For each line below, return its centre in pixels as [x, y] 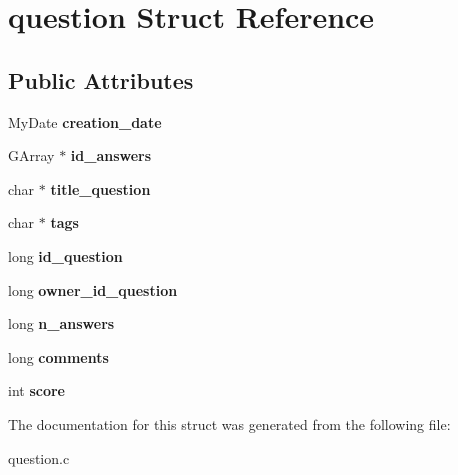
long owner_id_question [93, 289]
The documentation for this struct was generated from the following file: [229, 423]
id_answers [111, 155]
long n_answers [61, 323]
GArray [31, 155]
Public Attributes [101, 79]
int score [36, 390]
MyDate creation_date [85, 121]
